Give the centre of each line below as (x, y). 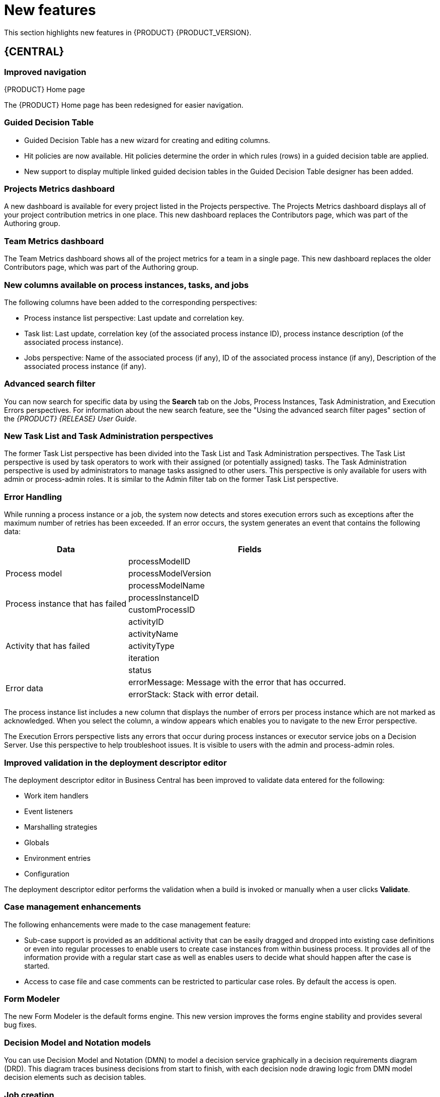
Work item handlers (56, 795)
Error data (24, 688)
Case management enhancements (73, 907)
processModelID (159, 562)
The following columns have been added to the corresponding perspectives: (130, 302)
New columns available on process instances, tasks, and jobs (126, 285)
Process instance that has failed (66, 604)
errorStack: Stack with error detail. (194, 694)
